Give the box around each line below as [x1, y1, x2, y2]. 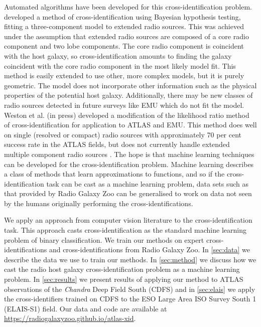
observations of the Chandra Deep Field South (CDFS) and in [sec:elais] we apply [4, 283, 255, 294]
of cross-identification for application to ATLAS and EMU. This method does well [4, 119, 257, 130]
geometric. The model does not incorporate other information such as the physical [4, 80, 257, 90]
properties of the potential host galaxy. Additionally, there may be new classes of [4, 90, 253, 100]
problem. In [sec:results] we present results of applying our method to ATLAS [4, 274, 243, 284]
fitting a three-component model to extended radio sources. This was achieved [4, 21, 244, 32]
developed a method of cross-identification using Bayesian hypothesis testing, [4, 11, 241, 22]
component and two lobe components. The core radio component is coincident [4, 41, 244, 51]
